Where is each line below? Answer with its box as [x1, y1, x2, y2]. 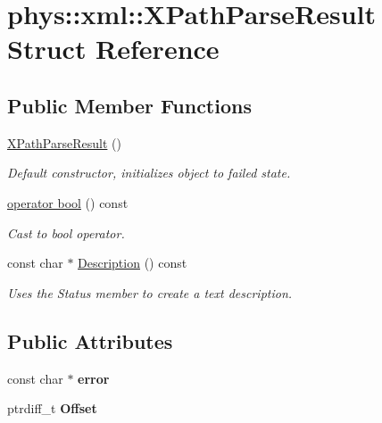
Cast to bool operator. [7, 223, 125, 242]
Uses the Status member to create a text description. [7, 283, 293, 302]
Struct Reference [7, 30, 220, 67]
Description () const [78, 253, 187, 272]
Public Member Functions [7, 91, 252, 119]
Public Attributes [7, 327, 173, 354]
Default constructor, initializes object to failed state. [7, 163, 291, 182]
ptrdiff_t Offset [7, 399, 97, 418]
